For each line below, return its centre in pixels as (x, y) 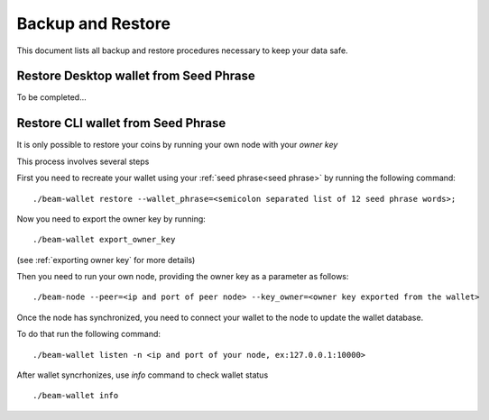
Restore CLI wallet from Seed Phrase (121, 123)
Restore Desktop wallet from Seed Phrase (136, 76)
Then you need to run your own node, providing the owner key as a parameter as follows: (183, 277)
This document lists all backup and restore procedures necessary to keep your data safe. (182, 50)
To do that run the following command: (89, 334)
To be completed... (52, 97)
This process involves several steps (83, 161)
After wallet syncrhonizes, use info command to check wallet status (143, 375)
